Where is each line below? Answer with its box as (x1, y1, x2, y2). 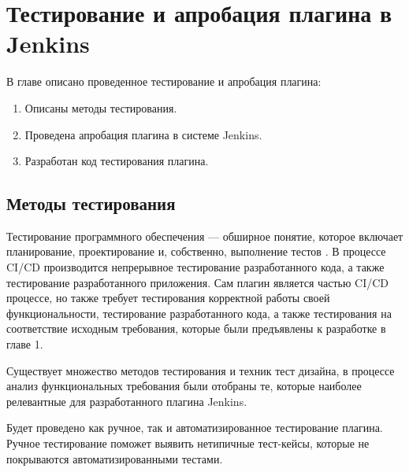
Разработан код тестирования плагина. (24, 153, 209, 169)
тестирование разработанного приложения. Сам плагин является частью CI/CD (6, 274, 389, 290)
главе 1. (6, 336, 43, 352)
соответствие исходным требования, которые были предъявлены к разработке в (6, 320, 386, 337)
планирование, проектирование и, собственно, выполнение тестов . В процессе (6, 243, 386, 260)
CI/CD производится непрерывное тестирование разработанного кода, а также (6, 259, 385, 275)
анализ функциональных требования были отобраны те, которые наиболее (6, 378, 362, 394)
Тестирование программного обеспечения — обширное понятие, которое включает (6, 227, 403, 244)
